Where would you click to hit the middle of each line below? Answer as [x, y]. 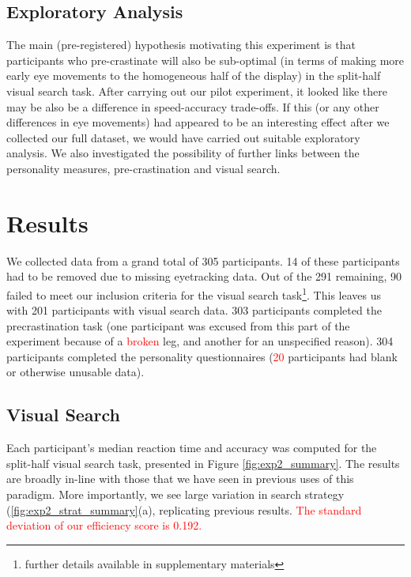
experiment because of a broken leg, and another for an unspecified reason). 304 [200, 341]
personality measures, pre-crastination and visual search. [143, 168]
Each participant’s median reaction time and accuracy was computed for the [192, 448]
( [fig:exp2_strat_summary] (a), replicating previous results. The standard [184, 509]
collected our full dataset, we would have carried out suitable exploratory [183, 137]
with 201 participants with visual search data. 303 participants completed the [194, 310]
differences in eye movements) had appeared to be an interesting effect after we [198, 122]
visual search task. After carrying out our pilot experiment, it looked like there [197, 91]
